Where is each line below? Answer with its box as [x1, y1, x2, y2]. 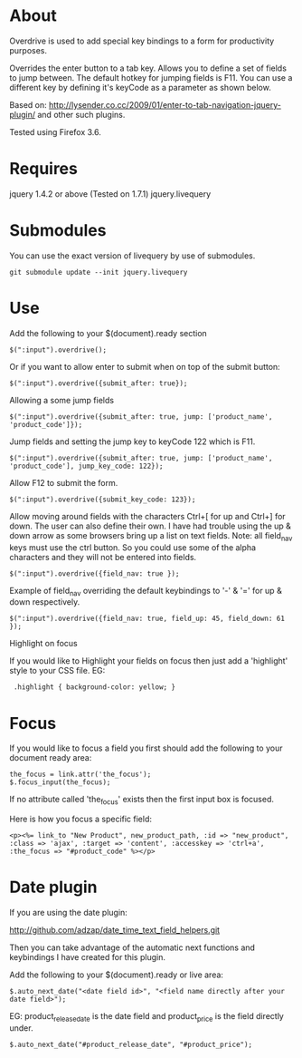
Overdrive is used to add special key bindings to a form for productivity [9, 35, 275, 46]
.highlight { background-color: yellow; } [13, 683, 176, 692]
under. [9, 1022, 33, 1034]
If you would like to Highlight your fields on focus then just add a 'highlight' [9, 655, 288, 666]
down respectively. [9, 597, 80, 607]
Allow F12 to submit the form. [9, 477, 118, 488]
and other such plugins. [37, 109, 126, 120]
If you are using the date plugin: [9, 908, 128, 918]
